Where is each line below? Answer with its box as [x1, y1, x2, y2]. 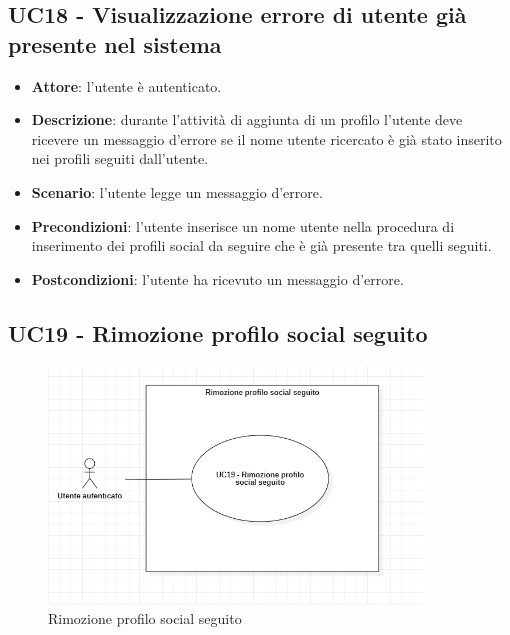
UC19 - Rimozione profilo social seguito [8, 317, 428, 348]
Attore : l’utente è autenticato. [31, 75, 222, 96]
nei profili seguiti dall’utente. [31, 148, 209, 169]
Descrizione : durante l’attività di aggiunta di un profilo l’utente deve [31, 109, 463, 130]
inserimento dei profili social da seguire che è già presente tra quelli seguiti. [31, 235, 492, 256]
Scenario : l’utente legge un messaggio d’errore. [31, 181, 323, 202]
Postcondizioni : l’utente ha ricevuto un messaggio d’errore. [31, 268, 404, 289]
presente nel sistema [8, 28, 222, 59]
